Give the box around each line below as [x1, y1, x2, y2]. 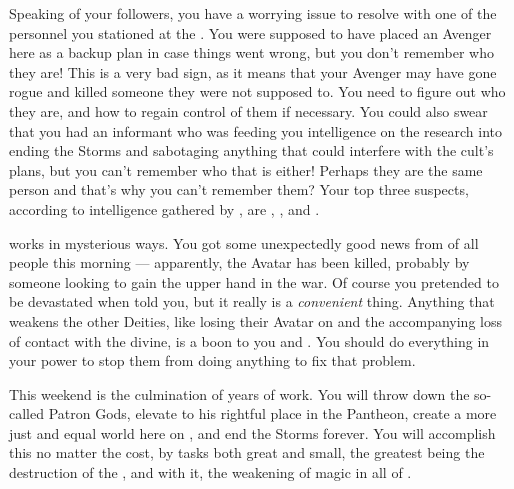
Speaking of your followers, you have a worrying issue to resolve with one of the [9, 3, 497, 23]
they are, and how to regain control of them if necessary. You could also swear [9, 100, 488, 121]
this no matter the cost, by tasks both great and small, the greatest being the [9, 442, 485, 463]
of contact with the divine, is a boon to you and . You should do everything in [9, 330, 490, 351]
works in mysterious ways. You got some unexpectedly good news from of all [9, 232, 479, 253]
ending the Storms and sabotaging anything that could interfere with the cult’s [9, 140, 494, 161]
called [9, 403, 44, 424]
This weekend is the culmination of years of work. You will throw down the [9, 383, 470, 404]
